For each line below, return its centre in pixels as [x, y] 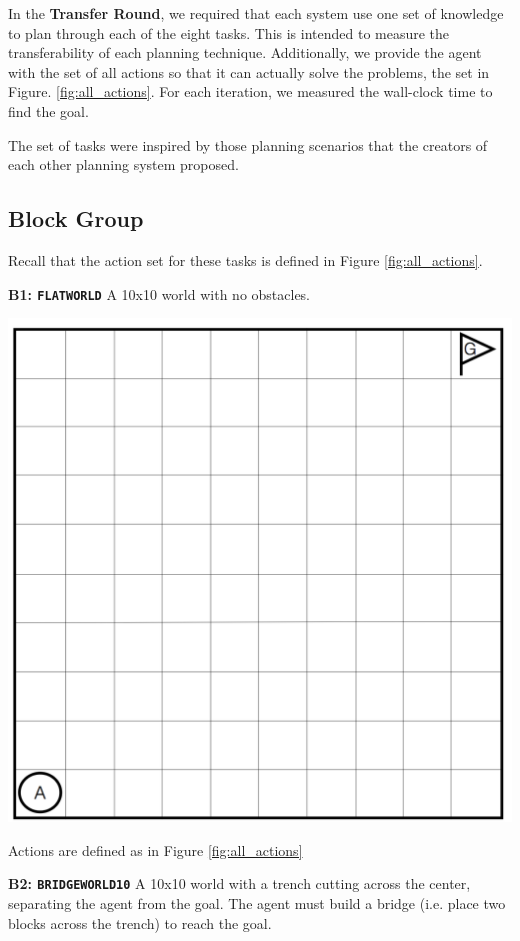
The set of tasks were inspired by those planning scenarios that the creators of [248, 144]
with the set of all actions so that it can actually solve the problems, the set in [249, 71]
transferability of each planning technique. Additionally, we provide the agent [245, 52]
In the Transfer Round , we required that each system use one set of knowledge [256, 13]
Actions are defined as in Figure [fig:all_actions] [155, 849]
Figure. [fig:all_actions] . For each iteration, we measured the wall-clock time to [250, 91]
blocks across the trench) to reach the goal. [140, 922]
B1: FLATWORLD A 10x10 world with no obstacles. [159, 293]
